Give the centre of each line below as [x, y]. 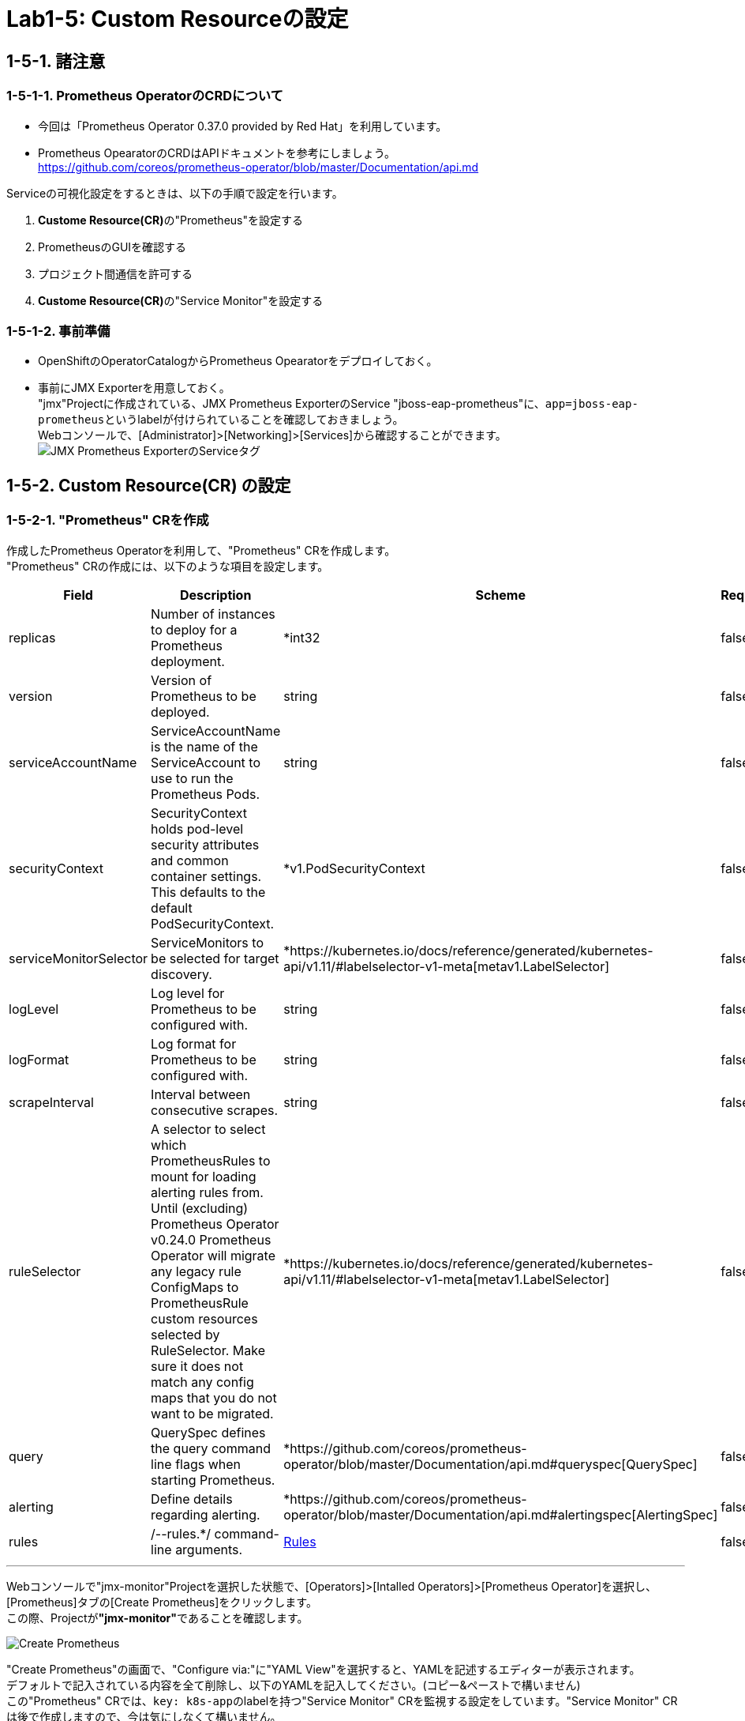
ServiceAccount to [206, 762]
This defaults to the [208, 892]
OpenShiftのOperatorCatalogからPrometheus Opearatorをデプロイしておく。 [238, 361]
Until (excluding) [200, 1208]
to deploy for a [194, 629]
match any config [202, 1382]
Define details [192, 1499]
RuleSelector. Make [208, 1350]
